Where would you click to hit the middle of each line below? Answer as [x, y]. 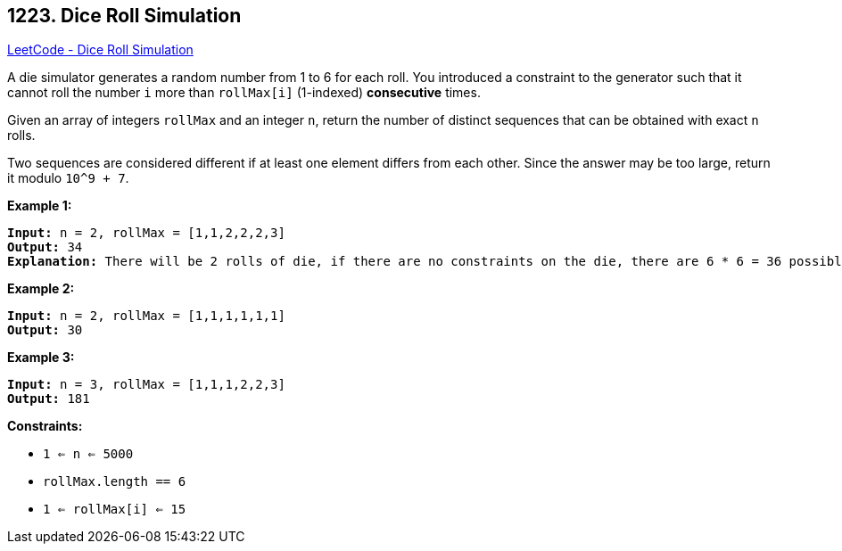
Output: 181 [49, 399]
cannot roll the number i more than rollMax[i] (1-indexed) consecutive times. [244, 93]
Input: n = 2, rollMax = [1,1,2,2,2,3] [146, 233]
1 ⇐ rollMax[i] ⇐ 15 [115, 510]
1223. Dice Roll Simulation [124, 16]
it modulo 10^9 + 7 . [68, 178]
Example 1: [40, 206]
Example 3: [41, 358]
